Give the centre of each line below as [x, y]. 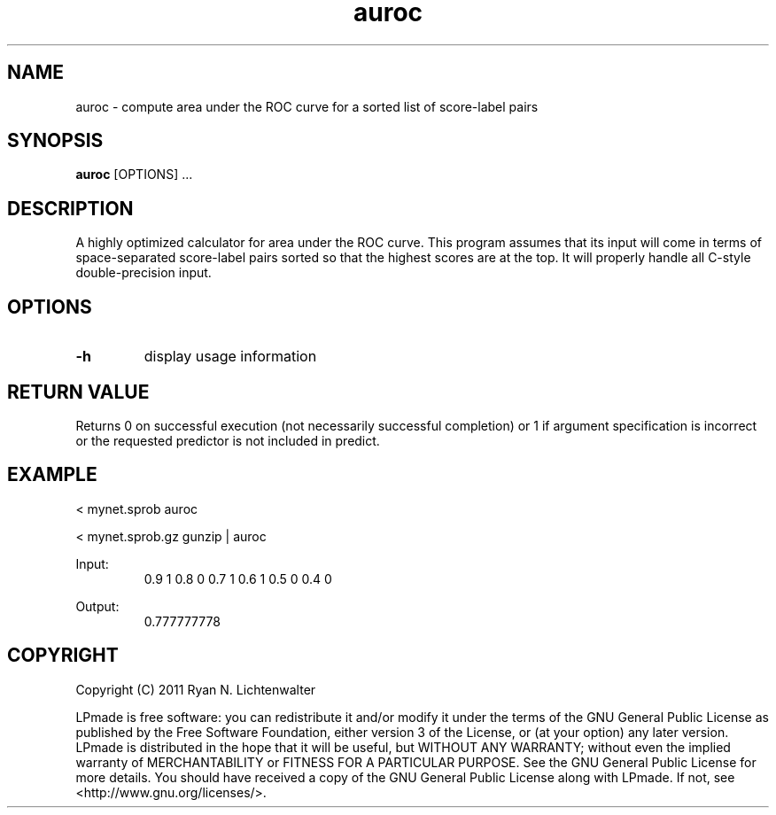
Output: [97, 606]
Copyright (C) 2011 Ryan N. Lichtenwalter [196, 689]
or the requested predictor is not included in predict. [228, 440]
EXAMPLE [52, 475]
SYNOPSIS [55, 141]
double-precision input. [144, 273]
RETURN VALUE [78, 392]
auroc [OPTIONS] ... [134, 175]
